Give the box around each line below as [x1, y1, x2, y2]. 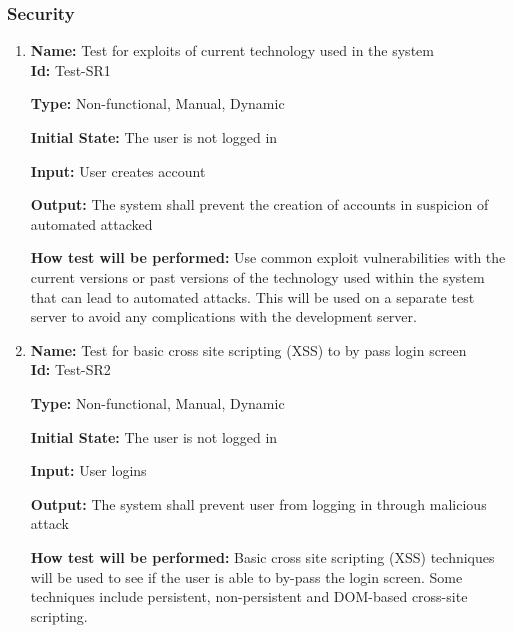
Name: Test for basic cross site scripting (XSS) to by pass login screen [30, 339, 467, 360]
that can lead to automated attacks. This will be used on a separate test [30, 286, 475, 307]
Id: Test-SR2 [30, 359, 111, 380]
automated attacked [30, 213, 153, 234]
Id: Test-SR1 [30, 59, 111, 80]
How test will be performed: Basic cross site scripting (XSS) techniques [30, 546, 495, 567]
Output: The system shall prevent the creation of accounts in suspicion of [30, 194, 489, 215]
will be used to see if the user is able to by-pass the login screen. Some [30, 566, 463, 587]
